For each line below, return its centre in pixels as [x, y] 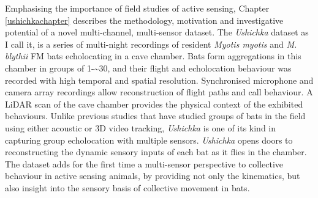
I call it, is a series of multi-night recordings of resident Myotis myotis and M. [151, 44]
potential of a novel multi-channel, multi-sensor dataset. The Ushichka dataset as [157, 32]
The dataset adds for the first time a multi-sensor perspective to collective [144, 163]
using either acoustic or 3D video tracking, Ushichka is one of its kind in [141, 127]
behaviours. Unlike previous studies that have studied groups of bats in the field [155, 116]
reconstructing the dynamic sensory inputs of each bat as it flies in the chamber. [156, 152]
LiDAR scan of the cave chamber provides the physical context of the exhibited [154, 104]
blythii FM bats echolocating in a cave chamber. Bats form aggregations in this [153, 56]
